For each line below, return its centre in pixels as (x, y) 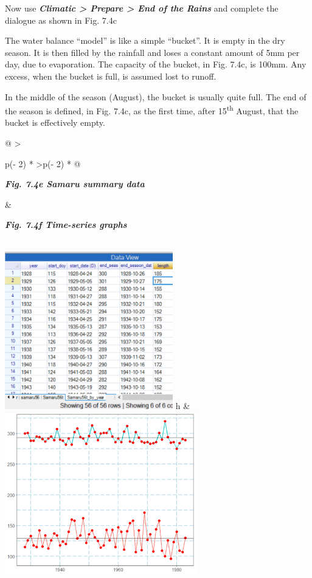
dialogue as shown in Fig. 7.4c (61, 20)
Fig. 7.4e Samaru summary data (75, 184)
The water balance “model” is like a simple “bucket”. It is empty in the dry (145, 40)
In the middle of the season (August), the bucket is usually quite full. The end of (156, 96)
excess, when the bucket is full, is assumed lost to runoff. (111, 76)
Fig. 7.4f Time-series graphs (66, 225)
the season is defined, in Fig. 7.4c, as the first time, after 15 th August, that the (152, 110)
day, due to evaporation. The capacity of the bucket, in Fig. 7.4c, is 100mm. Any (156, 64)
